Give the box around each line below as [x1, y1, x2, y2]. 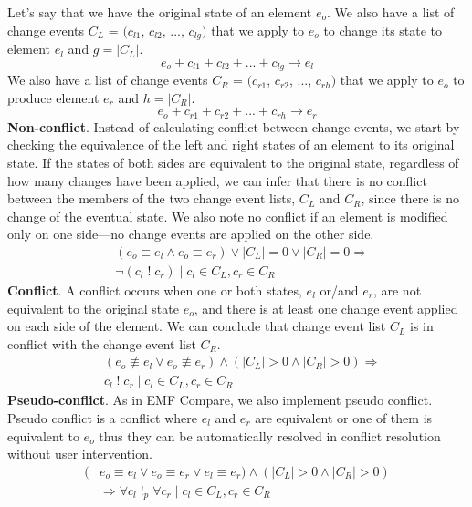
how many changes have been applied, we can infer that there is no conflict [7, 171, 427, 190]
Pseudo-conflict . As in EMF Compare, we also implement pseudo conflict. [7, 390, 433, 409]
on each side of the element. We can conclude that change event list [7, 316, 386, 336]
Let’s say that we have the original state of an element [7, 3, 312, 21]
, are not [372, 280, 422, 299]
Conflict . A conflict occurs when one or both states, [7, 280, 302, 299]
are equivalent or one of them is [255, 408, 433, 427]
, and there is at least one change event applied [194, 298, 458, 317]
